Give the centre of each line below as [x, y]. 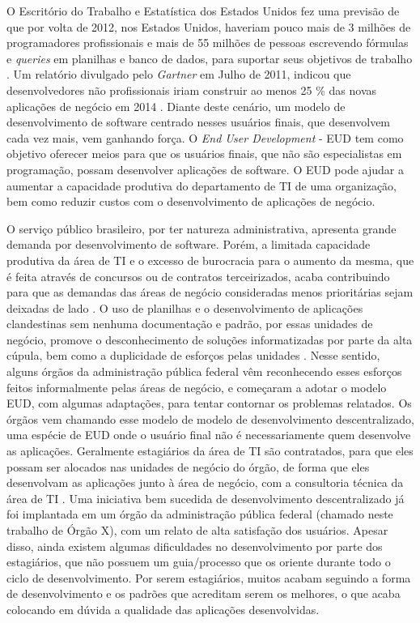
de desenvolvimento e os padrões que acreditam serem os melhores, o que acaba [204, 593]
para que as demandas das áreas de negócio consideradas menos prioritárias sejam [210, 292]
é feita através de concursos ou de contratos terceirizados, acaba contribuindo [198, 276]
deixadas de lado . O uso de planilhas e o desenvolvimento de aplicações [185, 307]
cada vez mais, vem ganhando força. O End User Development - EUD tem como [205, 137]
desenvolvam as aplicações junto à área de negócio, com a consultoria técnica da [205, 482]
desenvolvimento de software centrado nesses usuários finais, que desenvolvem [199, 122]
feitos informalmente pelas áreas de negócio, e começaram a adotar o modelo [197, 387]
